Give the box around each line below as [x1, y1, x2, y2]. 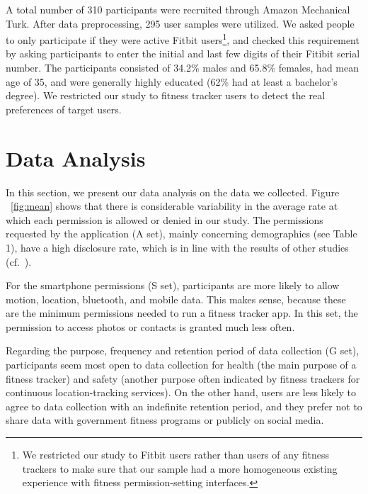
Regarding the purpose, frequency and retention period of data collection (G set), [6, 343, 360, 358]
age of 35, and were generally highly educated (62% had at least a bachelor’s [6, 74, 338, 89]
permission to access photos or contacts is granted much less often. [6, 319, 295, 334]
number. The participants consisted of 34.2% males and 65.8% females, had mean [6, 60, 359, 75]
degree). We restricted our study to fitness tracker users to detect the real [6, 88, 326, 103]
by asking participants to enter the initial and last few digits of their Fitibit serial [6, 46, 360, 61]
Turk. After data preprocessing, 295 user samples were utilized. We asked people [6, 16, 355, 30]
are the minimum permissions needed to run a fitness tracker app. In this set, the [6, 305, 358, 320]
